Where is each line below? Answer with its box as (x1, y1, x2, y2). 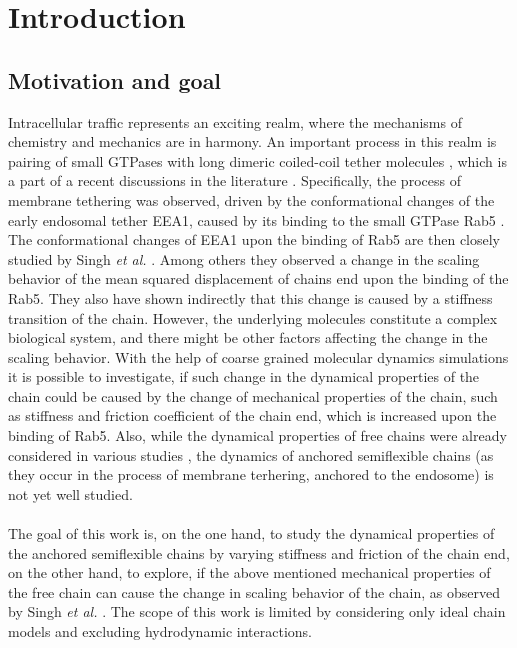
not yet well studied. (8, 483, 133, 504)
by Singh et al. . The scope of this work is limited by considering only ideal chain (8, 601, 506, 622)
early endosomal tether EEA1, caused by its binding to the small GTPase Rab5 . (8, 209, 505, 230)
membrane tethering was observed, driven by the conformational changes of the (8, 189, 495, 210)
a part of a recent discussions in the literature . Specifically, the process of (8, 170, 461, 191)
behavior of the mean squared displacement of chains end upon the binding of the (8, 268, 509, 289)
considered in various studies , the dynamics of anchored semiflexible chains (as (8, 444, 494, 465)
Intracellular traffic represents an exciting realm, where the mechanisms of (8, 111, 462, 132)
